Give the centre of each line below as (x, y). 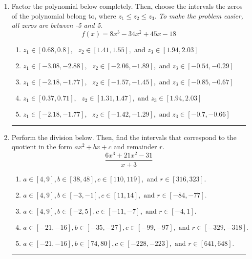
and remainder (135, 147)
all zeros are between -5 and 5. (57, 25)
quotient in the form (42, 147)
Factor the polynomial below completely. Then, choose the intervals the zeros (127, 6)
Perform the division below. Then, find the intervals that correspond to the (124, 137)
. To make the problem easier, (199, 15)
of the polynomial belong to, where (64, 15)
